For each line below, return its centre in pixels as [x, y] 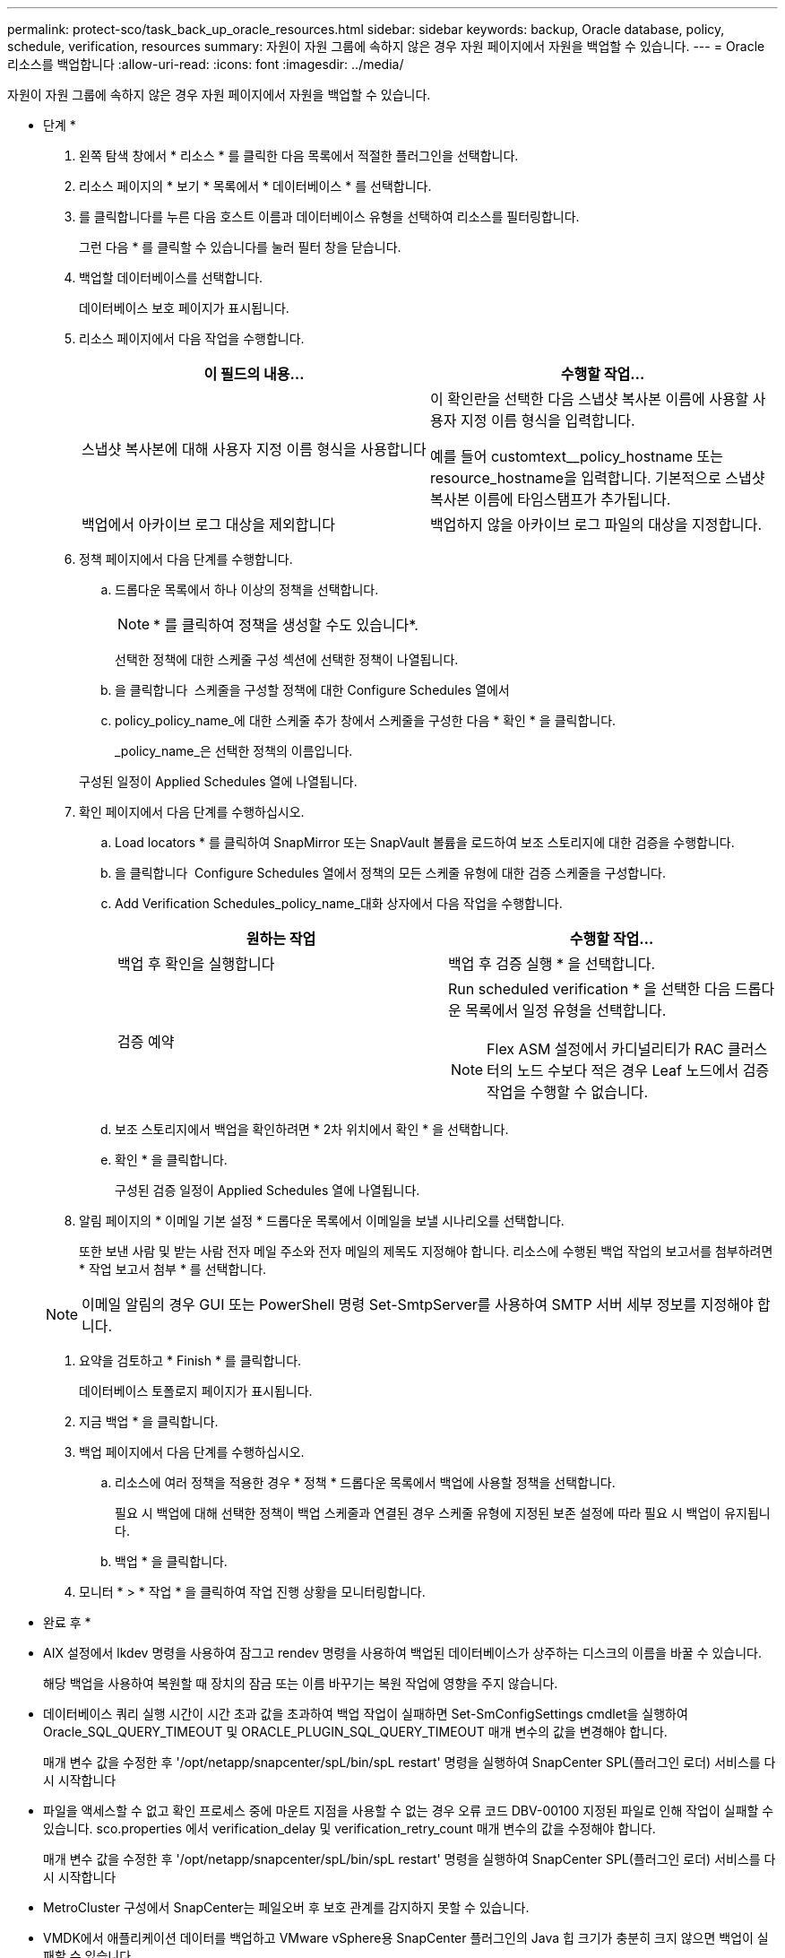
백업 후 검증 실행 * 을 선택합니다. [552, 964]
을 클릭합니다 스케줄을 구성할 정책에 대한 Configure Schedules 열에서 [312, 690]
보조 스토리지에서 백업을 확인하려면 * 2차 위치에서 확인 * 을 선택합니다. [312, 1129]
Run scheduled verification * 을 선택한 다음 [590, 989]
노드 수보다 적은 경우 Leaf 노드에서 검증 [643, 1070]
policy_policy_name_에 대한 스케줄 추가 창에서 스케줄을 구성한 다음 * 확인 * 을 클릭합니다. [366, 720]
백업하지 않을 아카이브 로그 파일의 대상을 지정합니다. [596, 524]
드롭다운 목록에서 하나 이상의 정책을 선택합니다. [247, 589]
